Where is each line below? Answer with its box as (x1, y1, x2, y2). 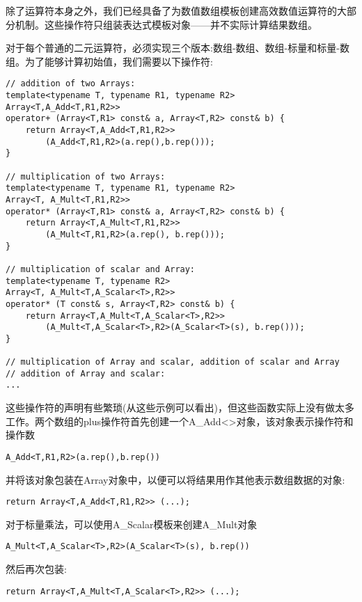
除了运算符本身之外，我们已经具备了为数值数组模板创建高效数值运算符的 (6, 3, 337, 17)
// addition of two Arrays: (6, 79, 136, 89)
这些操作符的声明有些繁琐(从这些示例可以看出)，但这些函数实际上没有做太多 (6, 400, 354, 415)
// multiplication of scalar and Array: (6, 264, 196, 274)
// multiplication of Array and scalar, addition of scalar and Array (6, 357, 340, 367)
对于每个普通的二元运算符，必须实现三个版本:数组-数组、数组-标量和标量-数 (6, 40, 349, 55)
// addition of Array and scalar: (6, 368, 166, 379)
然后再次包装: (6, 562, 67, 576)
